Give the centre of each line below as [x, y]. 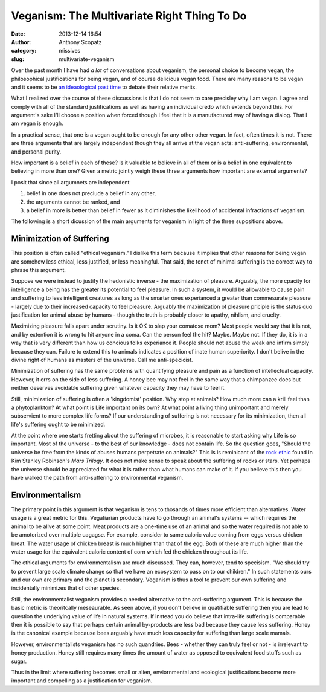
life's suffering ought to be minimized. [58, 424]
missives [70, 51]
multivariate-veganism [87, 59]
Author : [21, 42]
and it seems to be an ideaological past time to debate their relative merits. [104, 87]
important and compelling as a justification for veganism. [82, 681]
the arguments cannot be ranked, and [73, 202]
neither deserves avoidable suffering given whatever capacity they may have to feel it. [118, 388]
